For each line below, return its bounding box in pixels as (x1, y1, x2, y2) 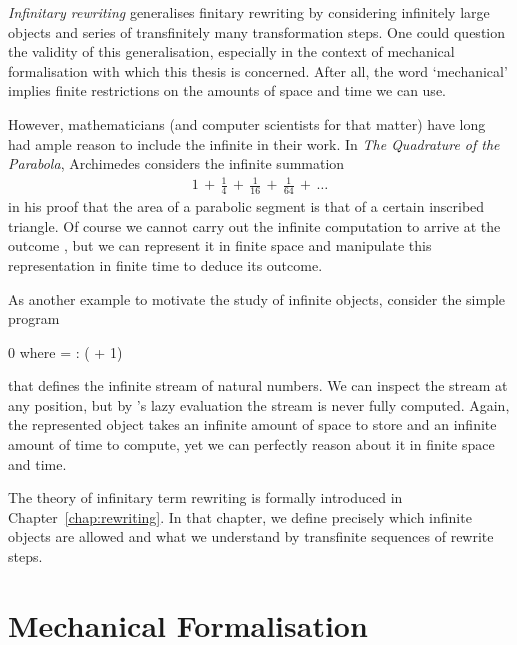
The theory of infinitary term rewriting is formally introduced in (8, 487, 403, 508)
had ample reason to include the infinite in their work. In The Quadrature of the (8, 133, 500, 154)
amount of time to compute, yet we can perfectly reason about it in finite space (8, 434, 495, 455)
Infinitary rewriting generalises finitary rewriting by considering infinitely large (8, 2, 490, 22)
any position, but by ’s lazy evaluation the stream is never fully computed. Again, (8, 394, 510, 415)
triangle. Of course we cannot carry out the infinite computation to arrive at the (8, 215, 501, 236)
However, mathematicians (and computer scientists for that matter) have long (8, 113, 486, 134)
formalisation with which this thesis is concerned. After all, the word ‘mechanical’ (8, 60, 508, 81)
